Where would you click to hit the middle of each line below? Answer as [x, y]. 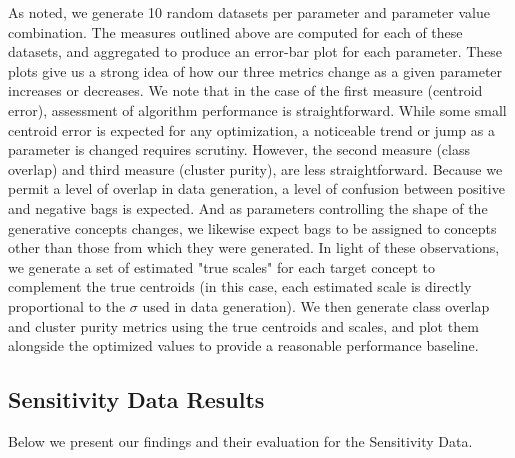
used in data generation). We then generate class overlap [316, 305]
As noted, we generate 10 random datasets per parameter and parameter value [249, 12]
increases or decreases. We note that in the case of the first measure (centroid [245, 90]
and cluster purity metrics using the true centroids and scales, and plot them [243, 325]
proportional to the [67, 305]
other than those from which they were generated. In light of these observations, [254, 247]
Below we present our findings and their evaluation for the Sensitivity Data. [240, 440]
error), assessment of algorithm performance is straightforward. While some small [257, 109]
